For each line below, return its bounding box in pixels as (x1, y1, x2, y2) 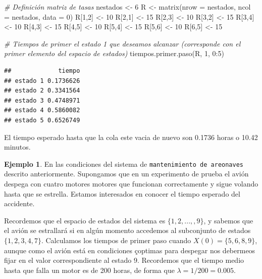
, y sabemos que (203, 215, 253, 225)
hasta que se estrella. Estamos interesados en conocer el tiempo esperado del (4, 188, 240, 199)
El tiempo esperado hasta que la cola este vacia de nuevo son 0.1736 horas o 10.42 (4, 131, 258, 142)
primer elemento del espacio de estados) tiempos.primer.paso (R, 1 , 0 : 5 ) (4, 48, 224, 59)
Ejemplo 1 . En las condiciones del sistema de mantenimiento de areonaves (4, 158, 244, 169)
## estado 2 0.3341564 (4, 87, 80, 95)
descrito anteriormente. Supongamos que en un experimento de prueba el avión (4, 168, 249, 179)
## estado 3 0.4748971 (4, 97, 80, 104)
